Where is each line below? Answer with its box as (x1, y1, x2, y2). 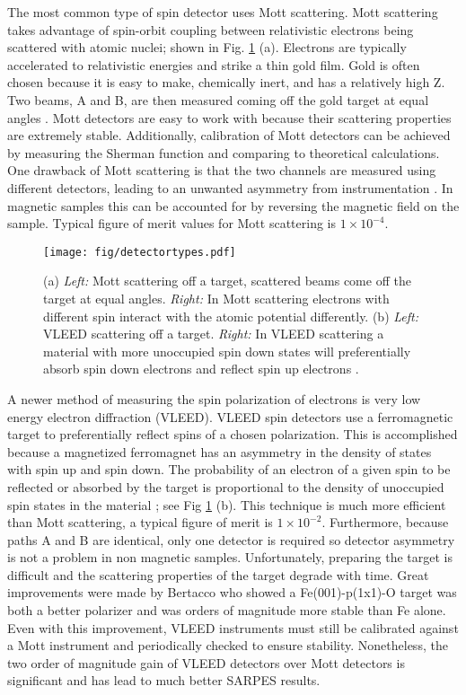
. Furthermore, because (321, 513, 449, 532)
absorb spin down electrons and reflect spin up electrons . (43, 359, 359, 378)
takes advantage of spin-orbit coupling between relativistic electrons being (7, 20, 414, 39)
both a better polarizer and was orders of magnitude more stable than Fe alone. (7, 601, 446, 620)
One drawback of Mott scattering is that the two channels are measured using (7, 161, 436, 180)
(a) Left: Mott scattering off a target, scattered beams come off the (43, 271, 411, 290)
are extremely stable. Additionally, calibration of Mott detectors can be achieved (7, 126, 451, 145)
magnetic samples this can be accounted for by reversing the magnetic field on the (7, 196, 460, 215)
